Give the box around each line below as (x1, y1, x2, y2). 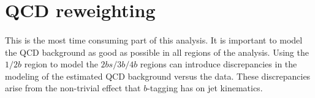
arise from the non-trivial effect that (5, 81, 141, 94)
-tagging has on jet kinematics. (147, 81, 263, 94)
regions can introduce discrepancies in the (140, 58, 297, 70)
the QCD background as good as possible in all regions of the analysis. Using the (5, 45, 309, 58)
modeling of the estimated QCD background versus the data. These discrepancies (5, 69, 311, 82)
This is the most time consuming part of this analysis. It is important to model (5, 33, 303, 46)
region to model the (24, 58, 98, 70)
